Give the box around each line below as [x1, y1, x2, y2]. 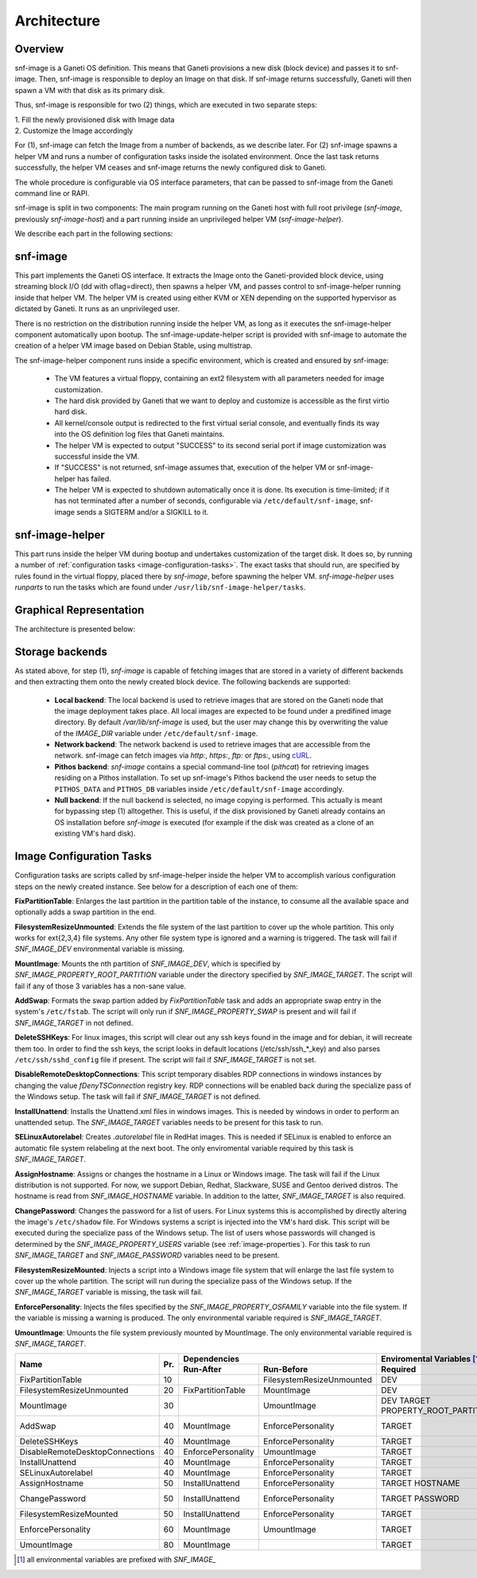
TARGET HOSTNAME [381, 1478, 460, 1489]
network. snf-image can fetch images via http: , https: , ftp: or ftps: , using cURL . [54, 750, 312, 760]
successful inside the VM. [54, 451, 139, 461]
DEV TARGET [381, 1395, 431, 1406]
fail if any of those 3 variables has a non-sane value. [14, 981, 187, 991]
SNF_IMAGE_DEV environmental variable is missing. [14, 944, 185, 954]
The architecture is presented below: [14, 624, 135, 633]
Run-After [183, 1364, 222, 1375]
